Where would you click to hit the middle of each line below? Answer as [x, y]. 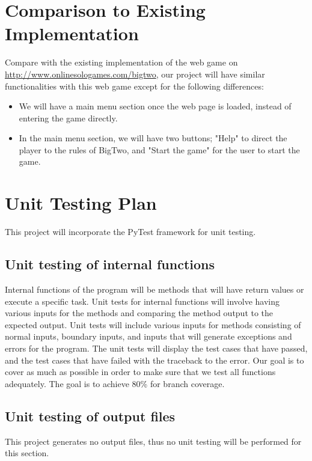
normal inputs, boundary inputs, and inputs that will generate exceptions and [148, 336]
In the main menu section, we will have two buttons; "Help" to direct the [153, 138]
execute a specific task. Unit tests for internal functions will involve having [142, 301]
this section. [27, 453]
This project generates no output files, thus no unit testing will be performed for [153, 441]
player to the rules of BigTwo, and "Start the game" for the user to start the [159, 149]
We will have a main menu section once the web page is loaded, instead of [155, 106]
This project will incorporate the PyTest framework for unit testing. [130, 232]
